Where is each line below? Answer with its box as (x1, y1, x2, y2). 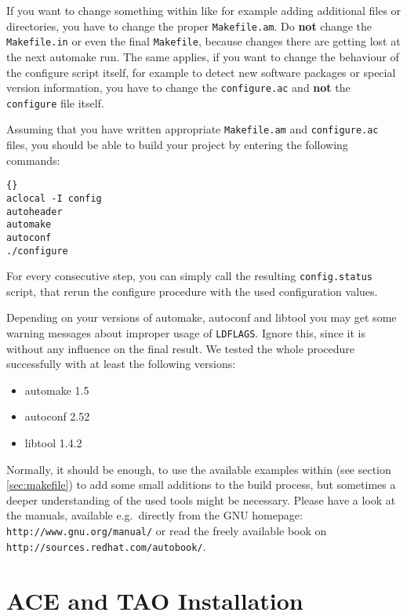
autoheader (6, 206, 63, 217)
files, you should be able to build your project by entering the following (6, 137, 348, 153)
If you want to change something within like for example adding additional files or (6, 2, 402, 18)
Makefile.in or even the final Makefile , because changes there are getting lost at (6, 33, 401, 49)
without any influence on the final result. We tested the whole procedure (6, 340, 355, 356)
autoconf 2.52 (24, 408, 90, 425)
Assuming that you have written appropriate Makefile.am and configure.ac (6, 121, 379, 137)
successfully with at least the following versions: (6, 355, 236, 372)
